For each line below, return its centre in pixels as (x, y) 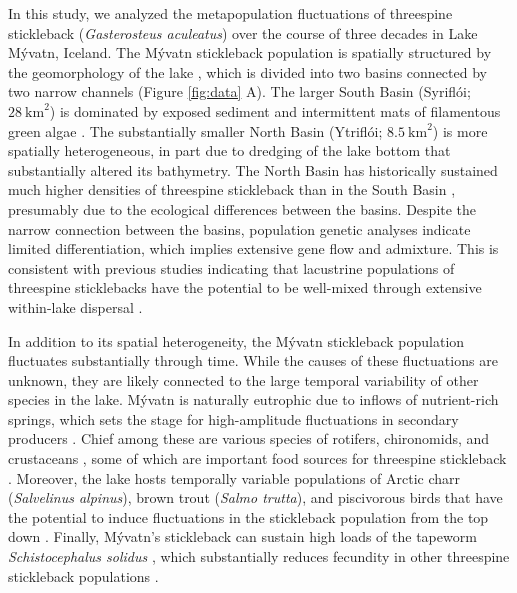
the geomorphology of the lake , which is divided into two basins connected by (247, 71)
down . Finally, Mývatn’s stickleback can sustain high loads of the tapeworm (242, 536)
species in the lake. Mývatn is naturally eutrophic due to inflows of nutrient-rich (253, 399)
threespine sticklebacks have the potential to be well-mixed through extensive (245, 287)
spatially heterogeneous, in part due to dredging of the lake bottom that (229, 150)
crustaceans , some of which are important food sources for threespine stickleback (257, 458)
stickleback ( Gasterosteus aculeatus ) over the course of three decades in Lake (243, 32)
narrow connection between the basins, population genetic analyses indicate (239, 228)
